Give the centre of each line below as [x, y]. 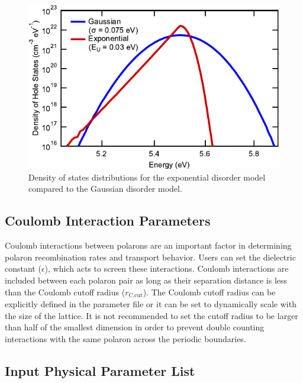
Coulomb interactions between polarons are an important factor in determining [148, 245]
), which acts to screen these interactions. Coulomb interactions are [167, 268]
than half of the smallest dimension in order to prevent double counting [135, 327]
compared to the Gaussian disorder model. [105, 189]
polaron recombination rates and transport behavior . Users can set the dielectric [150, 257]
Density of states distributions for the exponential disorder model [147, 177]
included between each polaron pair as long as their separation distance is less [146, 280]
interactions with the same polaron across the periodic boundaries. [125, 338]
